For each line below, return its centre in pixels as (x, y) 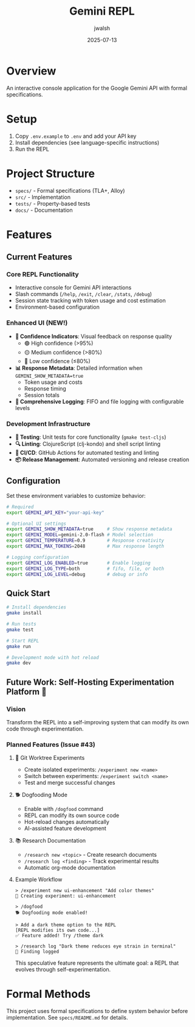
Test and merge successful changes (70, 783)
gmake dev (19, 663)
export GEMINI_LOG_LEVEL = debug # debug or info (77, 574)
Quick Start (28, 593)
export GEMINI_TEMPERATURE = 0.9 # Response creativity (85, 541)
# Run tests (21, 624)
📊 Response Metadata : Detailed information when (79, 368)
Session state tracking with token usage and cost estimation (90, 301)
